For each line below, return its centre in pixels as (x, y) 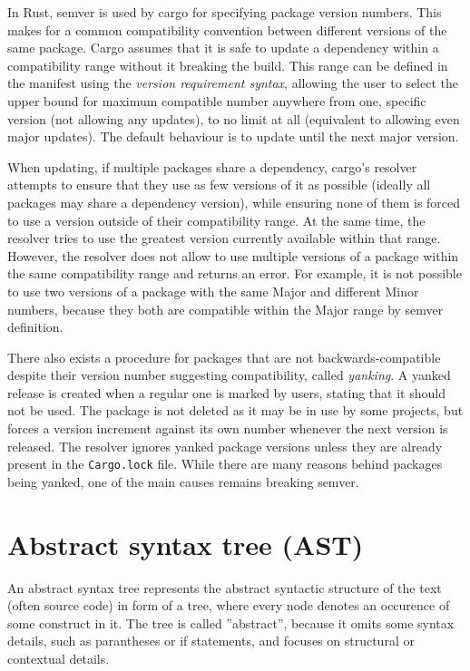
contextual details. (59, 658)
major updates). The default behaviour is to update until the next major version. (233, 136)
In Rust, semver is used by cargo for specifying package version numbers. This (225, 12)
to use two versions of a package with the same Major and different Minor (213, 291)
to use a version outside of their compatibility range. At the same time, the (216, 220)
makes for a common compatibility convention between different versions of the (227, 29)
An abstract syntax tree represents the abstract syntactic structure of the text (225, 587)
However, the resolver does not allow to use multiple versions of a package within (233, 255)
